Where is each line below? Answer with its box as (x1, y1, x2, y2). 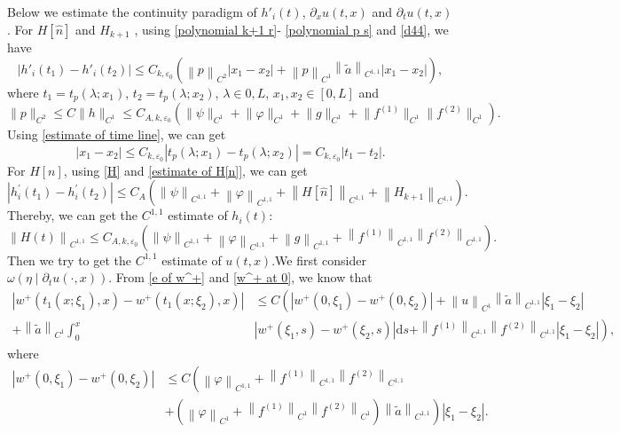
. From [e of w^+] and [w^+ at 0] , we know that (108, 268, 373, 287)
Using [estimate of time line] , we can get (7, 125, 226, 144)
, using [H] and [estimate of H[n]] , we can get (63, 161, 308, 179)
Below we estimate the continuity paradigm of (7, 3, 257, 20)
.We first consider (271, 250, 366, 269)
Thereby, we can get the (7, 206, 138, 224)
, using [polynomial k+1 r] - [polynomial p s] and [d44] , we (134, 20, 449, 38)
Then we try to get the (7, 250, 132, 269)
